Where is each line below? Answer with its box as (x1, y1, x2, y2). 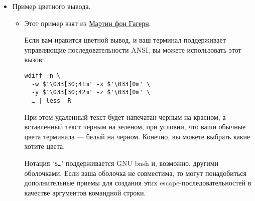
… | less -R (31, 97, 71, 104)
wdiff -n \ (24, 72, 61, 79)
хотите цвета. (24, 141, 65, 151)
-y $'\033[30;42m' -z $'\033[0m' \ (31, 89, 151, 96)
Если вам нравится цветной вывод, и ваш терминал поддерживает (24, 35, 226, 45)
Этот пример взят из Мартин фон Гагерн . (24, 18, 151, 28)
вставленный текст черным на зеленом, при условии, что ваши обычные (24, 121, 246, 132)
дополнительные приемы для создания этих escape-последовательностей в (24, 177, 251, 188)
